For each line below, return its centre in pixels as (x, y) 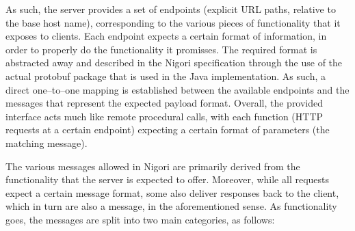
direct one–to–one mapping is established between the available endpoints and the (177, 89)
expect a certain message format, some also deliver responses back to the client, (172, 192)
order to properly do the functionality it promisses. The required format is (161, 49)
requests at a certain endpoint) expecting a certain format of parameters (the (168, 130)
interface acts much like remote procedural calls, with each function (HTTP (165, 116)
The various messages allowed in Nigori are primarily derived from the (153, 166)
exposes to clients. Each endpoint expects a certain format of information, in (166, 36)
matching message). (47, 142)
